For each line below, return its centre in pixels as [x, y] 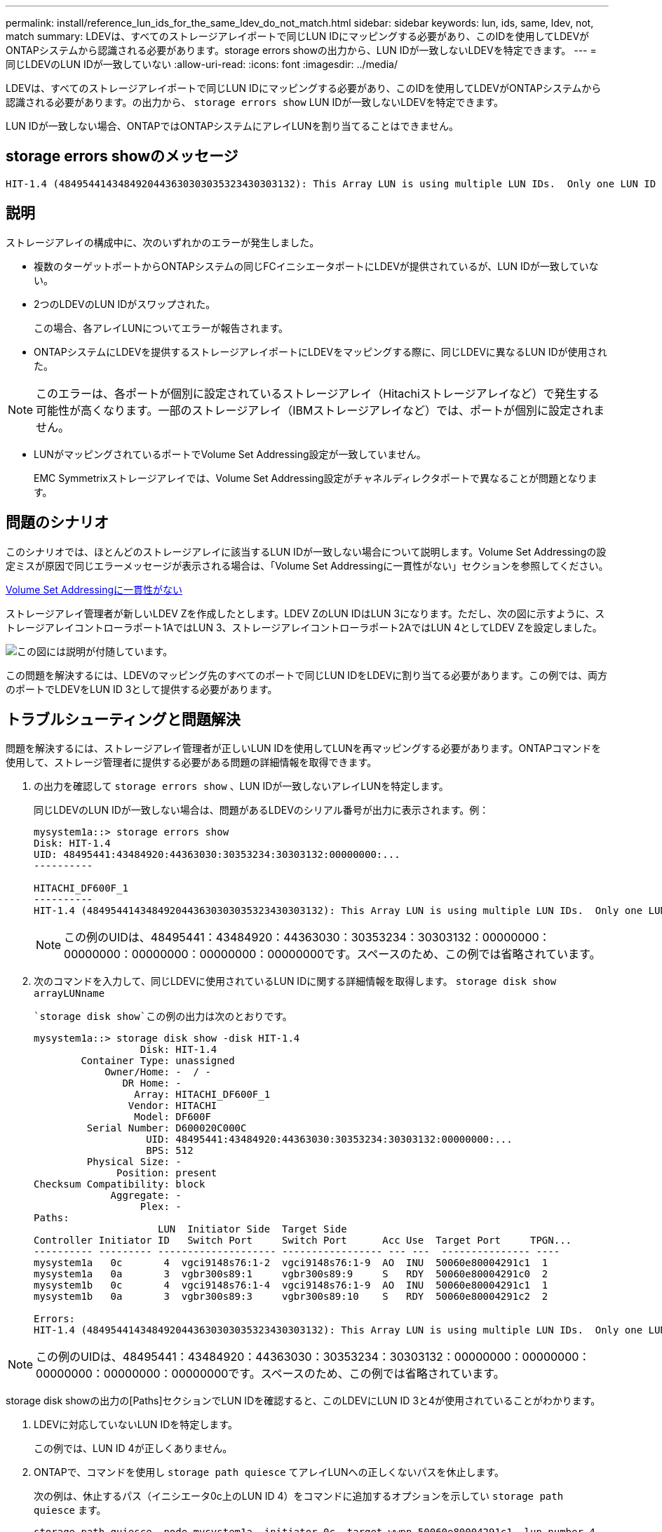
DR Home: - [152, 1083]
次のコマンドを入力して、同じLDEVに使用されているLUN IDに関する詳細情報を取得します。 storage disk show [295, 981]
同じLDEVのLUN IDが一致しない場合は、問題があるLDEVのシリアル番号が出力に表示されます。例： [262, 810]
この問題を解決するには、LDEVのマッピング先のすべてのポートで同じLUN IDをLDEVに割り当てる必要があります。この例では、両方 [306, 675]
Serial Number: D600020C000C [167, 1128]
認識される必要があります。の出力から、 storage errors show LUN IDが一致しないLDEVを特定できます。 [255, 102]
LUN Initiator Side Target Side [252, 1229]
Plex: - [161, 1207]
